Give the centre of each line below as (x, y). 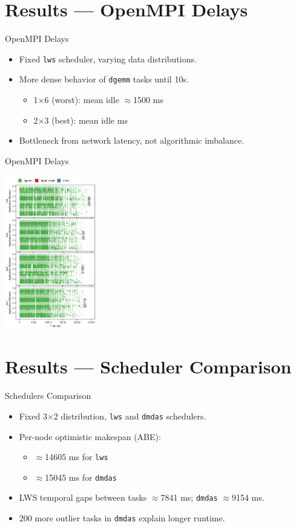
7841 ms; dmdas (189, 497)
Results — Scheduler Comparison (148, 366)
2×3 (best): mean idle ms (81, 120)
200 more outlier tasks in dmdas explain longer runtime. (122, 518)
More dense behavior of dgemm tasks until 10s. (104, 79)
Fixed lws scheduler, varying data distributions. (108, 58)
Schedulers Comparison (48, 396)
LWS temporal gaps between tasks (83, 497)
